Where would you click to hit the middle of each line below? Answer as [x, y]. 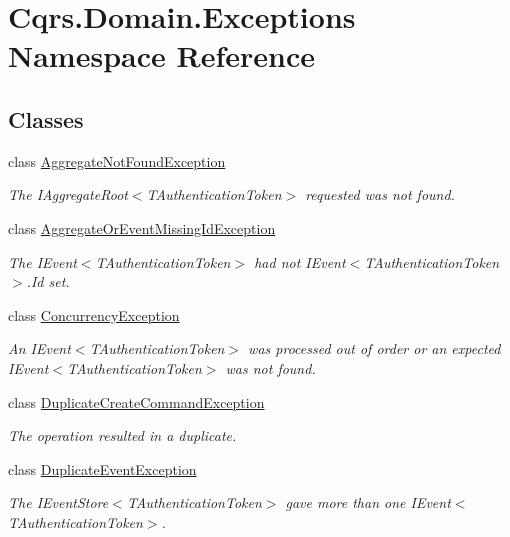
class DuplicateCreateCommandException [136, 401]
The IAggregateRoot [68, 194]
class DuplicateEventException [102, 468]
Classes [46, 118]
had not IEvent [300, 261]
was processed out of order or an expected [374, 348]
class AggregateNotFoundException [117, 160]
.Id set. [48, 281]
